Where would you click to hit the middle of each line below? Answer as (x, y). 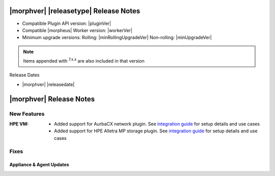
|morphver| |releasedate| (48, 84)
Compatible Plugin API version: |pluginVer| (67, 23)
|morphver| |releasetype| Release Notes (75, 11)
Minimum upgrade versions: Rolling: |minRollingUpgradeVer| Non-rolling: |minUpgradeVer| (117, 38)
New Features (27, 113)
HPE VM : (19, 124)
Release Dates (24, 75)
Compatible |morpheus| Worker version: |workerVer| (77, 30)
